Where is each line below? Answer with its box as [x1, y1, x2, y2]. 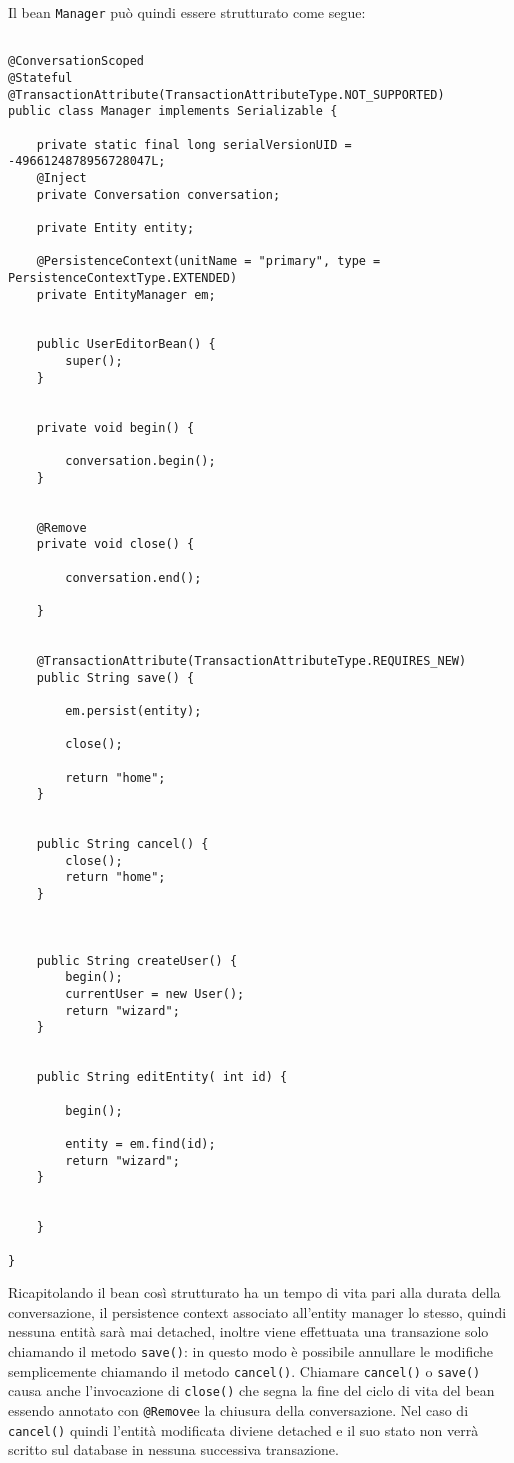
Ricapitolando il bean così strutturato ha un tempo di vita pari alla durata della [8, 1282, 501, 1303]
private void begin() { [36, 420, 195, 435]
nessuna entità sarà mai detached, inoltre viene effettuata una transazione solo [8, 1321, 489, 1342]
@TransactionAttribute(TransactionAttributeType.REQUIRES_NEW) [36, 653, 467, 668]
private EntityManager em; [36, 287, 216, 302]
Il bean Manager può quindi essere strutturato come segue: [8, 2, 366, 22]
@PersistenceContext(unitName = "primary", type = [36, 254, 381, 269]
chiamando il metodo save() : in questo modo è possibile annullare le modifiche [8, 1341, 494, 1361]
